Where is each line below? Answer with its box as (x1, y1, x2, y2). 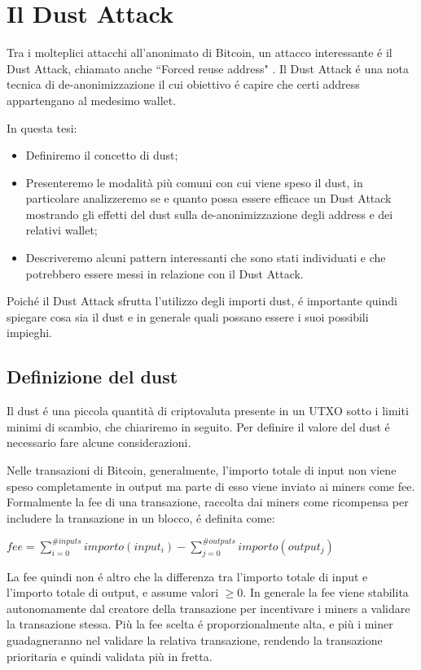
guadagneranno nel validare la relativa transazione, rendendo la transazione (7, 632, 383, 649)
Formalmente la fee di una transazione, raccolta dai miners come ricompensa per (7, 493, 409, 510)
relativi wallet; (25, 221, 98, 239)
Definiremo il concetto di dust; (25, 147, 178, 164)
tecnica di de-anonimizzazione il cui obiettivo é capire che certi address (7, 76, 360, 93)
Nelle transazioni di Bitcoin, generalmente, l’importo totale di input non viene (7, 462, 397, 479)
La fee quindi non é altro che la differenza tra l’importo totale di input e (7, 567, 368, 585)
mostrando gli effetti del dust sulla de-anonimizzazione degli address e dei (25, 205, 393, 222)
